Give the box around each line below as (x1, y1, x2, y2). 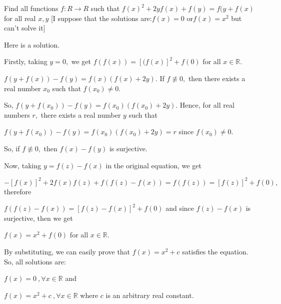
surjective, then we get (4, 212, 73, 223)
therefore (4, 186, 31, 196)
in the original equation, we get (105, 160, 201, 170)
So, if (4, 143, 20, 153)
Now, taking (4, 160, 41, 170)
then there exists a (188, 73, 245, 83)
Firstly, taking (4, 56, 47, 67)
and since (165, 203, 194, 213)
